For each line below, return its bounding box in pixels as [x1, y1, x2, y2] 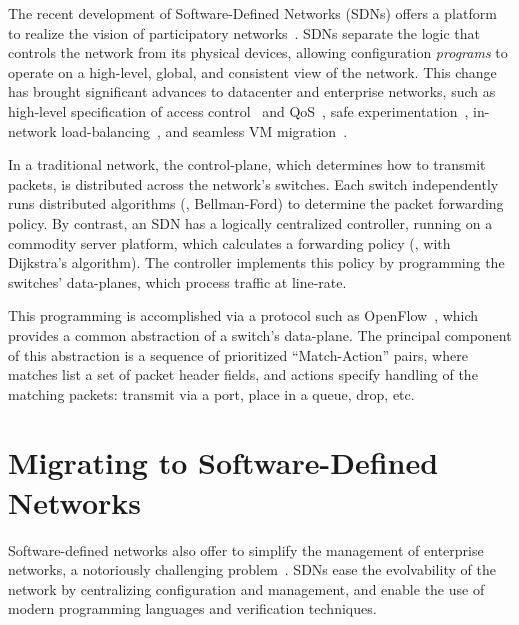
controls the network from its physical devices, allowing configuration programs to [8, 42, 508, 63]
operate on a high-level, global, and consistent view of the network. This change [8, 61, 497, 82]
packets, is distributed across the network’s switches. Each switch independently [8, 173, 499, 194]
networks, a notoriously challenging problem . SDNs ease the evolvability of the [8, 559, 496, 580]
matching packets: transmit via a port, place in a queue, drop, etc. [8, 383, 415, 404]
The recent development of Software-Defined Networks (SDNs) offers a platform [8, 3, 497, 23]
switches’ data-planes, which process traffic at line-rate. [8, 271, 347, 292]
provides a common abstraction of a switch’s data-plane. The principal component [8, 324, 512, 345]
